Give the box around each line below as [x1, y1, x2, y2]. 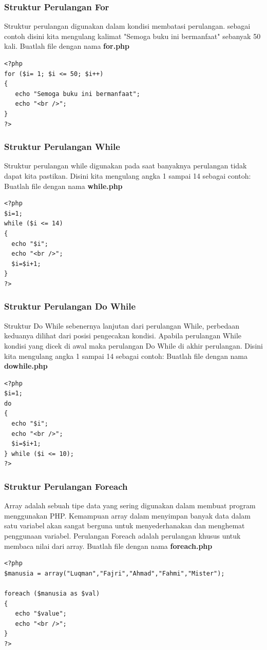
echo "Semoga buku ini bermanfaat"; [15, 90, 140, 98]
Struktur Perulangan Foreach [4, 480, 128, 492]
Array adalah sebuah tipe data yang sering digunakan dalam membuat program [4, 500, 256, 511]
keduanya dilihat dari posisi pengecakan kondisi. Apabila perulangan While [4, 330, 242, 341]
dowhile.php [4, 360, 48, 371]
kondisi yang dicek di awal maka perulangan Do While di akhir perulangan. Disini [4, 340, 263, 351]
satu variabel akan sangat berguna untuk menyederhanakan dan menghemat [4, 520, 245, 531]
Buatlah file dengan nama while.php [4, 180, 123, 191]
